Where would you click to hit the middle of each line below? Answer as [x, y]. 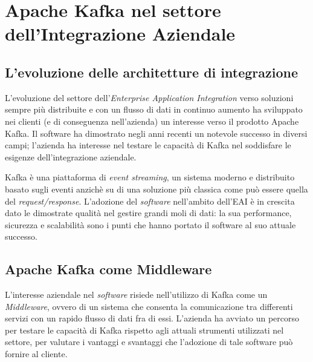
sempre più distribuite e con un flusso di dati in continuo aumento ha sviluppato [154, 109]
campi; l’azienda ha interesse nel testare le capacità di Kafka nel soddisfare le [148, 145]
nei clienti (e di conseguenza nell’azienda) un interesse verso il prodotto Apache [152, 121]
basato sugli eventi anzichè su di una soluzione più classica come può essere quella [156, 189]
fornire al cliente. [36, 354]
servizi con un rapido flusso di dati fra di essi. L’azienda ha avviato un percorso [152, 318]
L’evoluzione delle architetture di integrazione [151, 72]
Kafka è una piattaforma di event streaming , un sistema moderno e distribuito [150, 177]
